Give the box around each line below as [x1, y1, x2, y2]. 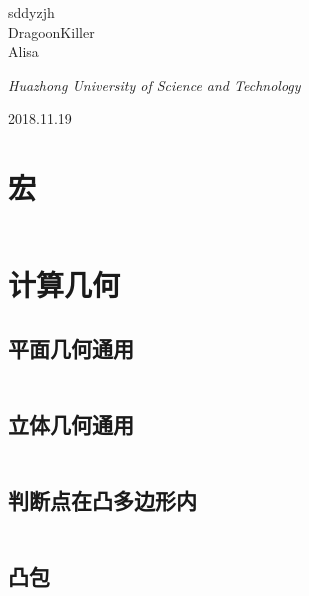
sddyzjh [8, 2, 55, 22]
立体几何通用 [8, 409, 134, 440]
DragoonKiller [8, 21, 95, 42]
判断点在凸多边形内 [8, 485, 197, 516]
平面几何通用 [8, 332, 134, 363]
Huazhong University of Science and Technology [8, 74, 301, 95]
